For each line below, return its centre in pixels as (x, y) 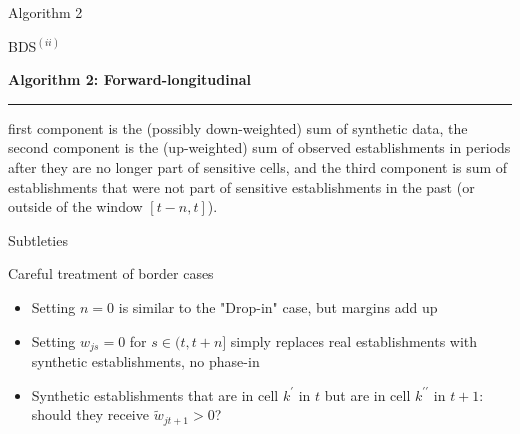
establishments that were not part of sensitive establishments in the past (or (241, 186)
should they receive (90, 414)
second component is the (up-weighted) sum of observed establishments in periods (259, 147)
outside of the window (75, 206)
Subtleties (38, 239)
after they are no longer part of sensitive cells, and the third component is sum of (258, 166)
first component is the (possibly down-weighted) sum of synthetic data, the (238, 127)
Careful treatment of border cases (111, 273)
